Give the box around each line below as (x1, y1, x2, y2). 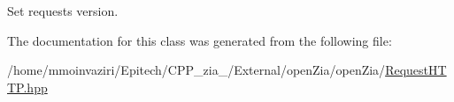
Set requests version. (7, 2, 119, 19)
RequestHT (385, 61, 447, 79)
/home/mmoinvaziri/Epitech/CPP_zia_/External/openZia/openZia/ (7, 61, 386, 79)
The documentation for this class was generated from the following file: (7, 31, 392, 49)
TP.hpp (7, 77, 48, 96)
